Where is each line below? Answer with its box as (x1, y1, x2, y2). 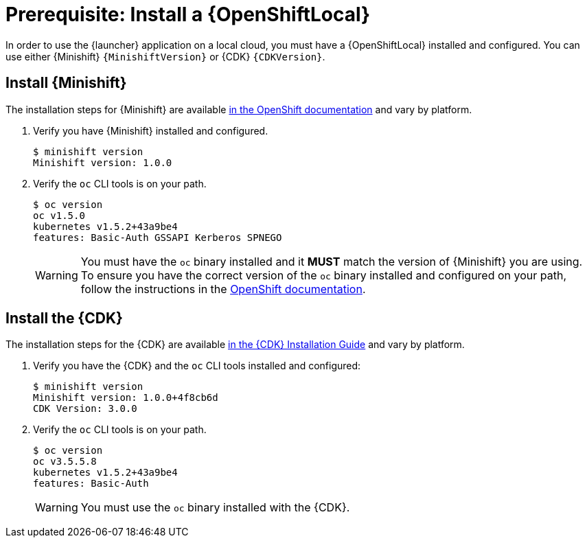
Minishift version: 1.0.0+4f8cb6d (33, 392, 218, 404)
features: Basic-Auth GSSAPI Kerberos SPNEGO (33, 231, 282, 243)
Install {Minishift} (5, 74, 127, 92)
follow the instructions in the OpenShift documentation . (80, 281, 366, 296)
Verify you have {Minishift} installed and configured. (33, 124, 268, 137)
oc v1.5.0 (33, 209, 85, 221)
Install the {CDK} (5, 310, 123, 327)
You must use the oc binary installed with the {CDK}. (80, 500, 350, 515)
